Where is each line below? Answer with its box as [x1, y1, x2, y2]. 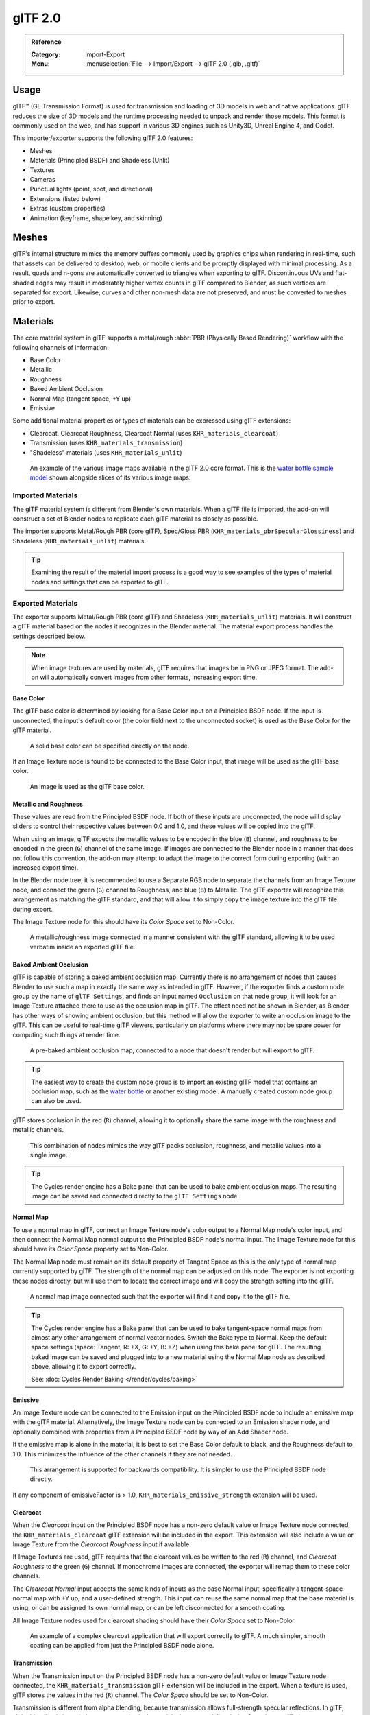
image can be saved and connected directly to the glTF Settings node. [31, 1192, 239, 1200]
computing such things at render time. [12, 1030, 121, 1039]
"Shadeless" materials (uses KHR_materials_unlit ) [29, 448, 182, 456]
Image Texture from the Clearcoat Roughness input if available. [12, 1540, 191, 1548]
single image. [29, 1151, 68, 1159]
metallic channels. [12, 1126, 64, 1134]
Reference [31, 38, 62, 46]
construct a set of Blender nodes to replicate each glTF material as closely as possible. [12, 514, 258, 523]
